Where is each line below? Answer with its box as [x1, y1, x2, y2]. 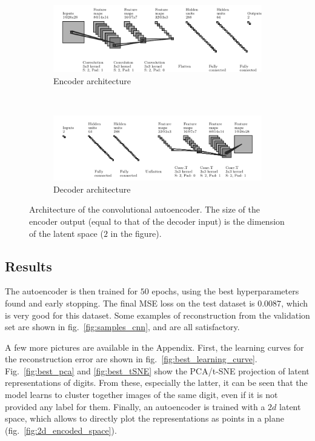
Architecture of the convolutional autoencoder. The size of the [29, 203, 260, 216]
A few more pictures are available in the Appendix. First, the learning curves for [5, 340, 304, 353]
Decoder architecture [53, 182, 131, 195]
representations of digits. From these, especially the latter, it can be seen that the [5, 376, 308, 389]
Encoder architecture [53, 75, 131, 87]
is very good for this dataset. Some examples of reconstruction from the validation [5, 308, 310, 321]
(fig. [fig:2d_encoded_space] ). [5, 423, 117, 436]
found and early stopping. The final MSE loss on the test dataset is [5, 296, 255, 309]
